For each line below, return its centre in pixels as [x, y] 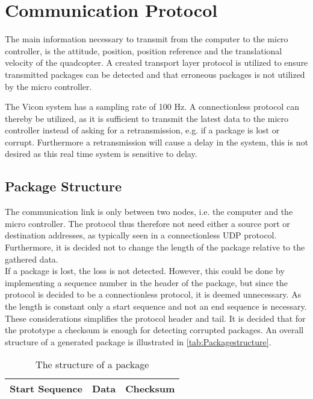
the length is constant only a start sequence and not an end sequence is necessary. [156, 306]
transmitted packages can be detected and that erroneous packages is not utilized [155, 74]
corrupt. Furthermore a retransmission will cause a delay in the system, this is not [156, 142]
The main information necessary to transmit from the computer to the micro [147, 39]
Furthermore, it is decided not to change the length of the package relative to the [155, 247]
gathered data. [32, 259]
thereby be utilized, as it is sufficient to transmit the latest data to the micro [147, 118]
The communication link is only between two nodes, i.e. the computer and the [149, 212]
